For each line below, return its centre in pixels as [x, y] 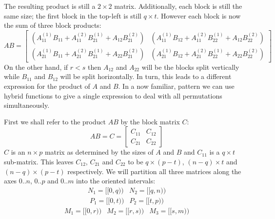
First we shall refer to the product [55, 121]
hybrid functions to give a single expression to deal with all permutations [113, 95]
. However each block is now [199, 15]
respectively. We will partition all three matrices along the [154, 171]
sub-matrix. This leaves [39, 161]
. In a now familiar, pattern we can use [176, 86]
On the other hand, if [36, 67]
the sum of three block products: [53, 25]
